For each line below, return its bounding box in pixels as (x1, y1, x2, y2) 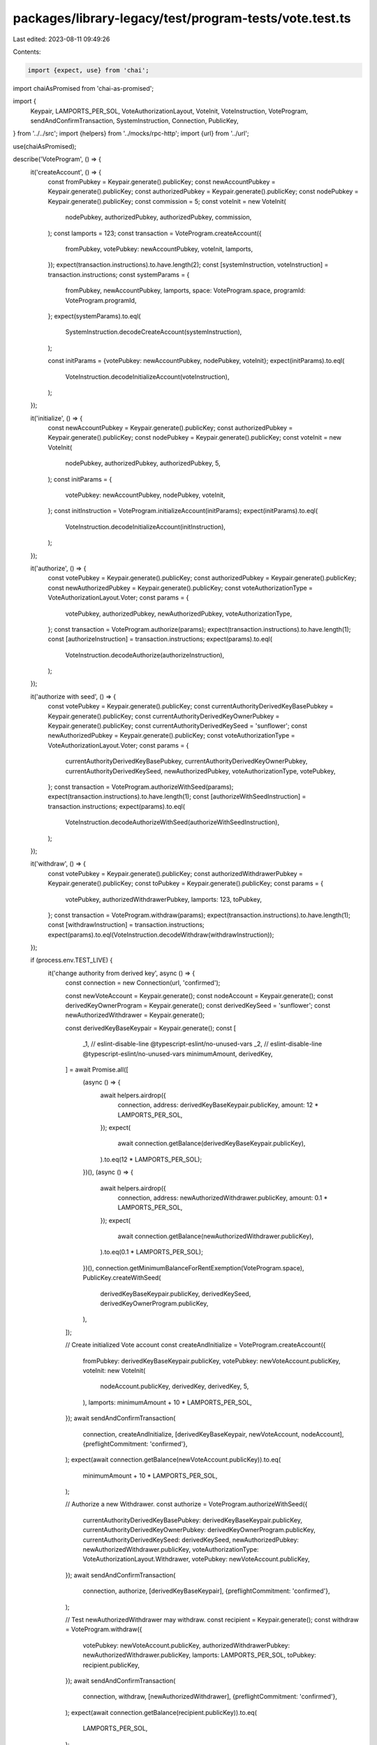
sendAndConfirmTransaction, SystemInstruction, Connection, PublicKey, (30, 117, 239, 125)
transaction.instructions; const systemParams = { (47, 270, 190, 279)
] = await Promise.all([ (65, 1065, 128, 1074)
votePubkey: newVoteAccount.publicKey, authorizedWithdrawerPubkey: (82, 1641, 290, 1649)
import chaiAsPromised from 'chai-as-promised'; (13, 84, 154, 92)
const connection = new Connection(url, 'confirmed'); (65, 979, 221, 987)
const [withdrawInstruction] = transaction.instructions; (47, 921, 205, 929)
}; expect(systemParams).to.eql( (47, 311, 141, 320)
